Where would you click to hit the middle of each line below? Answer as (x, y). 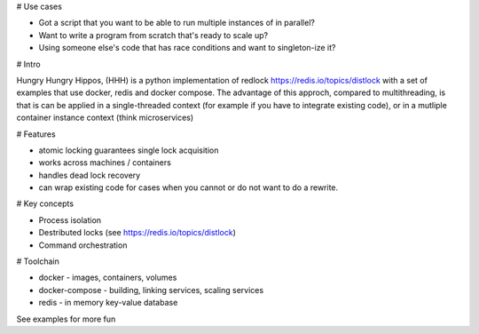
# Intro (28, 64)
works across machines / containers (105, 163)
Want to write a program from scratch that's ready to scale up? (153, 35)
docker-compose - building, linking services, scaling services (151, 290)
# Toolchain (38, 261)
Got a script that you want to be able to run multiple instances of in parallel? (177, 23)
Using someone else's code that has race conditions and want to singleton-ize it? (187, 48)
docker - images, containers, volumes (108, 278)
